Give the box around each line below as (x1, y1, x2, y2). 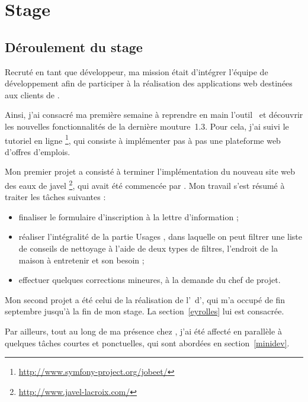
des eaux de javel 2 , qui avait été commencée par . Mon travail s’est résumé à (5, 177, 285, 191)
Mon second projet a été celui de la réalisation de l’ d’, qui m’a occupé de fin (5, 293, 285, 305)
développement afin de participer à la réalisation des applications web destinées (5, 77, 293, 89)
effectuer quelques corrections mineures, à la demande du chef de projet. (18, 274, 281, 286)
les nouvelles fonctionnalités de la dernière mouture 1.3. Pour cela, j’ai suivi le (5, 120, 289, 132)
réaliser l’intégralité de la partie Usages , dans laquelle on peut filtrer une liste (18, 230, 302, 243)
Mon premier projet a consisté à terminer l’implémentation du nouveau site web (5, 165, 296, 178)
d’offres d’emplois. (5, 145, 70, 157)
